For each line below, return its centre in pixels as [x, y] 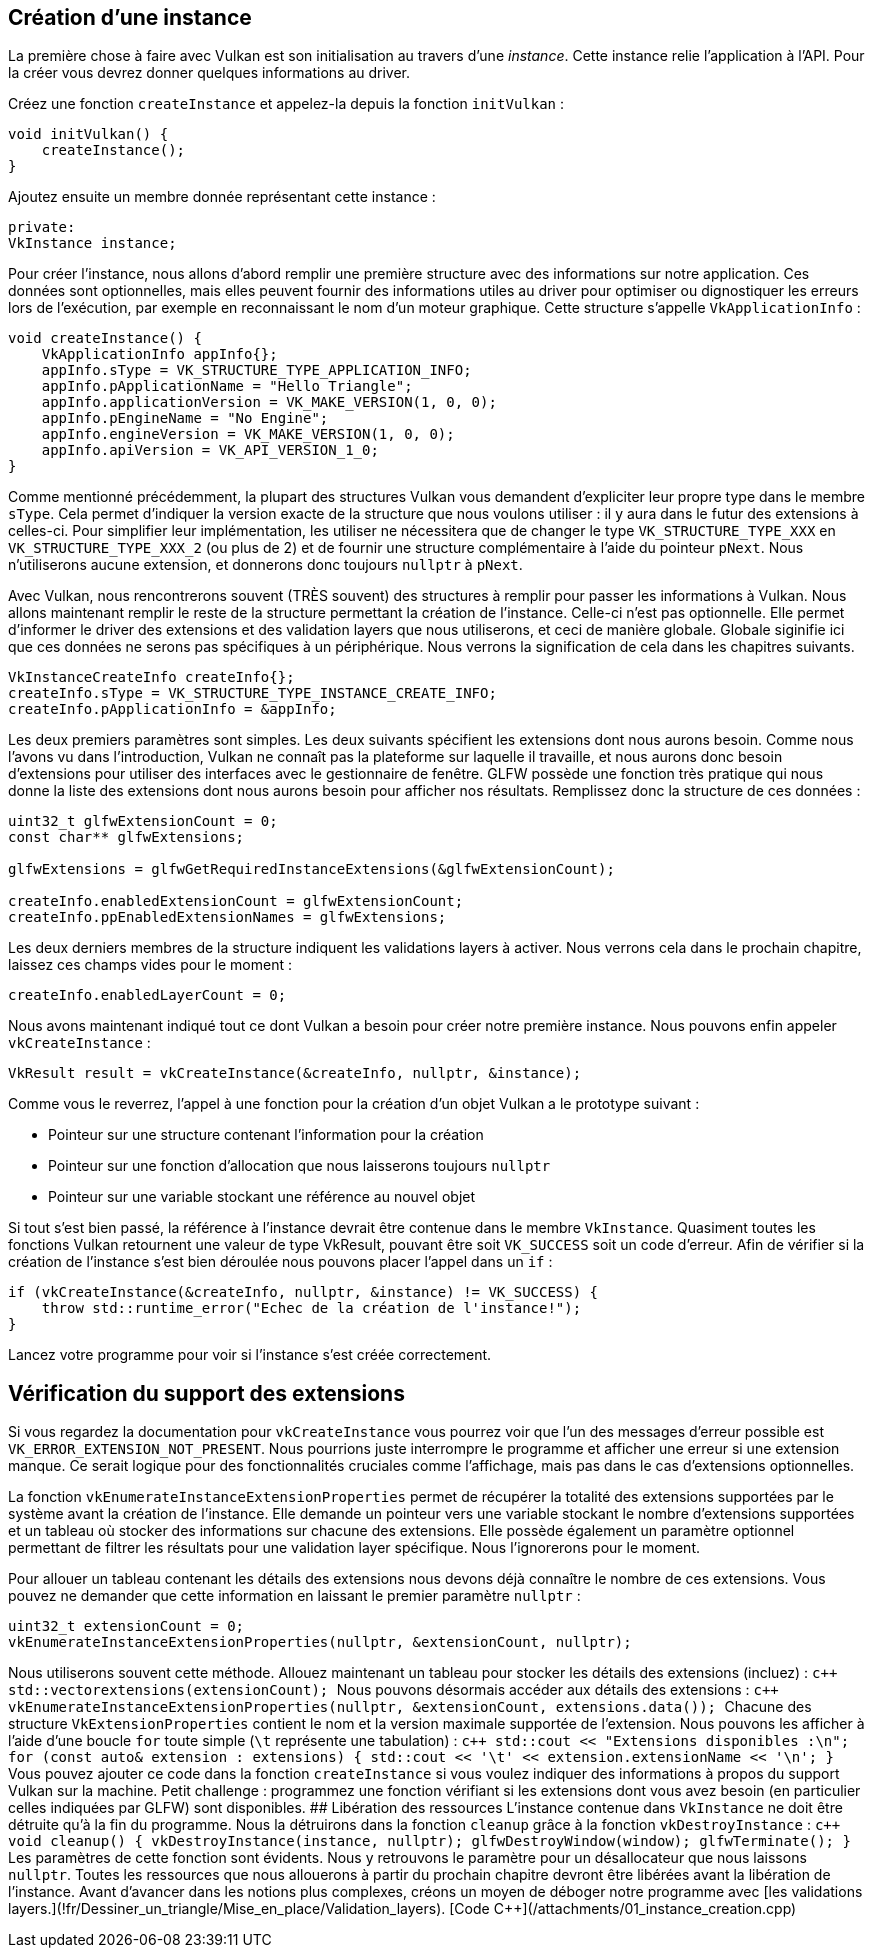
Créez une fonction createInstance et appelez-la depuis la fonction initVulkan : [286, 104]
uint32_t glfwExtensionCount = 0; [143, 821]
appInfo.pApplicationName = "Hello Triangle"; [227, 386]
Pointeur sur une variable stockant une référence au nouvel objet [262, 1197]
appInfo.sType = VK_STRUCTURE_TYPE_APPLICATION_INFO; [256, 370]
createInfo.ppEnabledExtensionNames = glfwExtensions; [227, 917]
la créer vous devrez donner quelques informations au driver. [209, 73]
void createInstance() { [105, 338]
